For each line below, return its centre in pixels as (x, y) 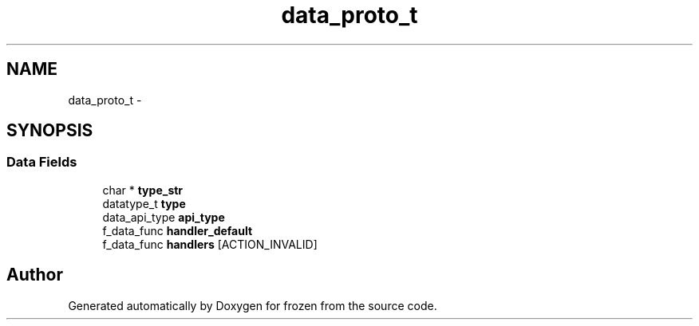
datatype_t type (144, 203)
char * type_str (143, 190)
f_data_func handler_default (178, 230)
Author (35, 275)
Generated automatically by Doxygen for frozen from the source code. (253, 305)
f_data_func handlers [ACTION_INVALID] (210, 244)
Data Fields (42, 162)
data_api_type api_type (164, 217)
